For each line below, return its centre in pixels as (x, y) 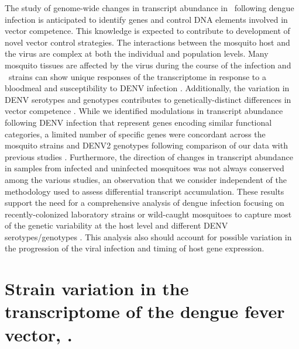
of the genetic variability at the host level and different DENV (116, 225)
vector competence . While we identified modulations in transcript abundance (144, 111)
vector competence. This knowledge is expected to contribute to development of (147, 31)
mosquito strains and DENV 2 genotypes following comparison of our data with (146, 145)
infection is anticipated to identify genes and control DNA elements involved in (146, 19)
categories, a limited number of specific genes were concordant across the (135, 134)
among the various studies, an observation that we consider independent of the (146, 179)
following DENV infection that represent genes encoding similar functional (138, 122)
